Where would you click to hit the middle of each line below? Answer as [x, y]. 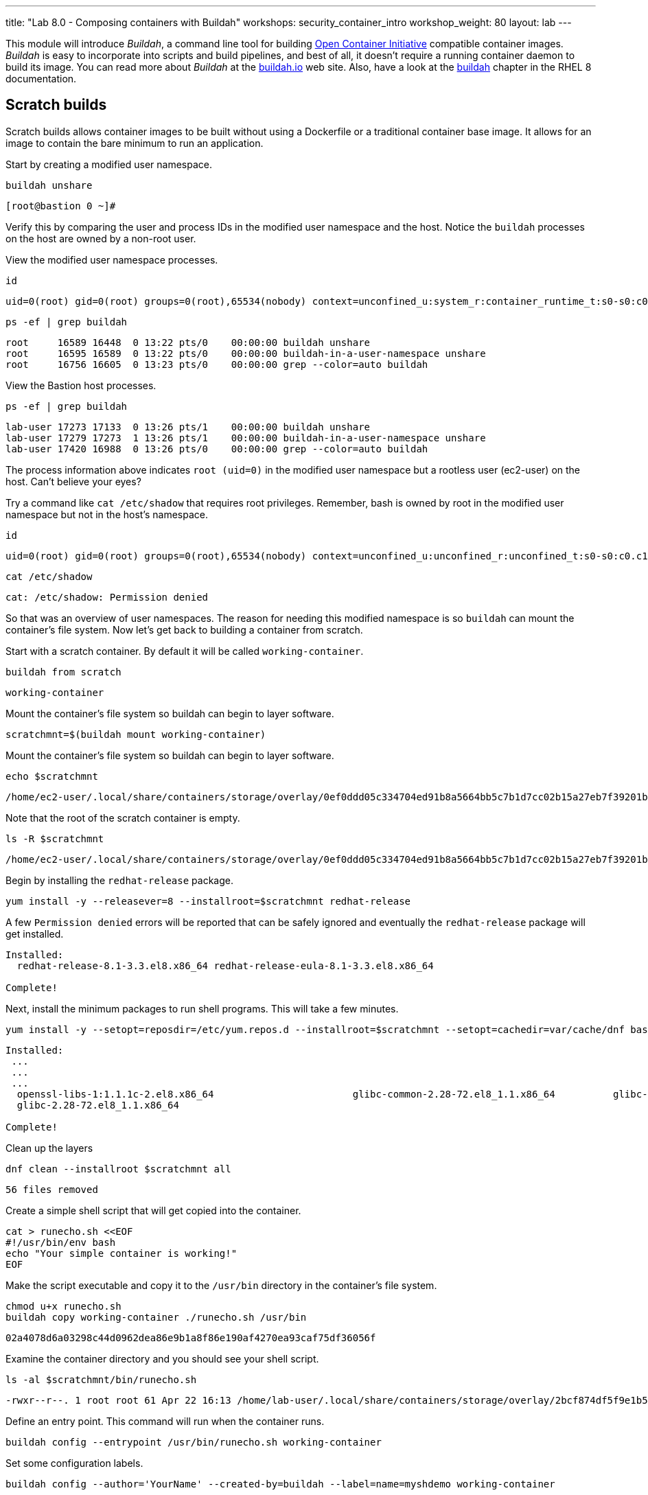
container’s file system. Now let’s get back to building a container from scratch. [184, 629]
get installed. [35, 934]
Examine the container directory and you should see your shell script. [162, 1358]
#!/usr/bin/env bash [61, 1242]
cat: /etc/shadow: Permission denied [107, 597]
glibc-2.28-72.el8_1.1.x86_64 [98, 1105]
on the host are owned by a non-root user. [101, 238]
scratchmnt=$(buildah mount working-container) [136, 734]
